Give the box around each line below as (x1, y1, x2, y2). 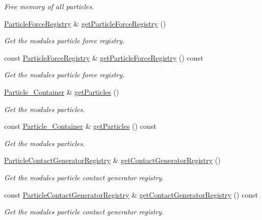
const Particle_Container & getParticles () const (4, 121, 156, 131)
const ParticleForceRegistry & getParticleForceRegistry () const (4, 52, 203, 63)
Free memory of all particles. (4, 1, 94, 11)
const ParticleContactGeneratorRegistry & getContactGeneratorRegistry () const (4, 189, 258, 200)
